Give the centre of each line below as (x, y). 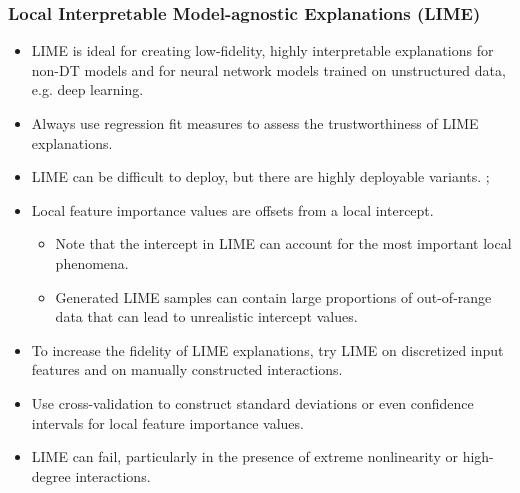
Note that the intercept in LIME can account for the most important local (283, 243)
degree (51, 475)
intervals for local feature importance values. (167, 422)
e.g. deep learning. (87, 89)
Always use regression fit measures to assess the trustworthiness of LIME (255, 123)
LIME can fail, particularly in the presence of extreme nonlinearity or (244, 456)
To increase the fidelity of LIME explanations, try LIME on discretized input (267, 349)
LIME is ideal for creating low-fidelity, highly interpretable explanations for (262, 50)
